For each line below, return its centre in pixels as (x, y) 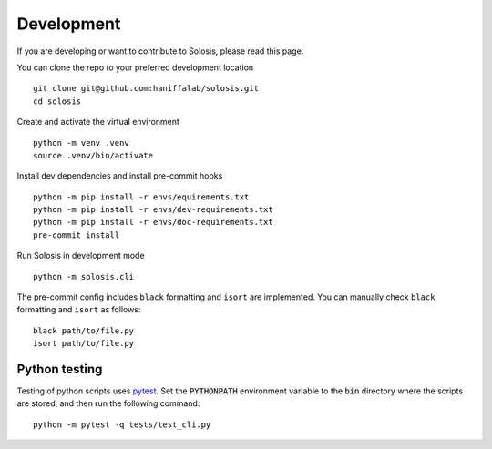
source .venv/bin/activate (93, 155)
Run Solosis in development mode (81, 256)
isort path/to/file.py (84, 343)
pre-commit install (77, 235)
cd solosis (57, 101)
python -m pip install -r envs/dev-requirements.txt (153, 210)
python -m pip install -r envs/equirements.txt (141, 197)
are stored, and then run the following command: (108, 403)
